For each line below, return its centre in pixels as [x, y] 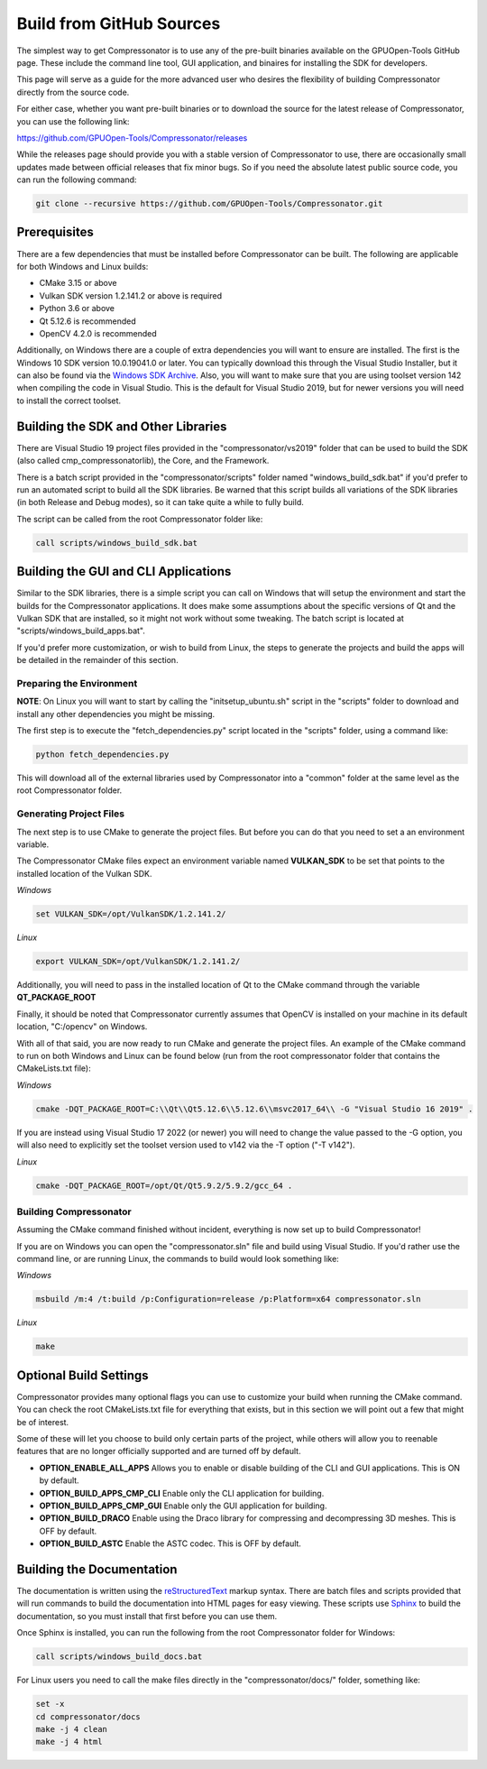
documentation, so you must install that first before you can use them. [147, 1616]
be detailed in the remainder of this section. [98, 660]
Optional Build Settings [83, 1375]
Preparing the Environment [77, 683]
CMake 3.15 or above [78, 283]
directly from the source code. [73, 92]
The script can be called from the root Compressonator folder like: [140, 519]
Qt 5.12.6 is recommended [88, 321]
